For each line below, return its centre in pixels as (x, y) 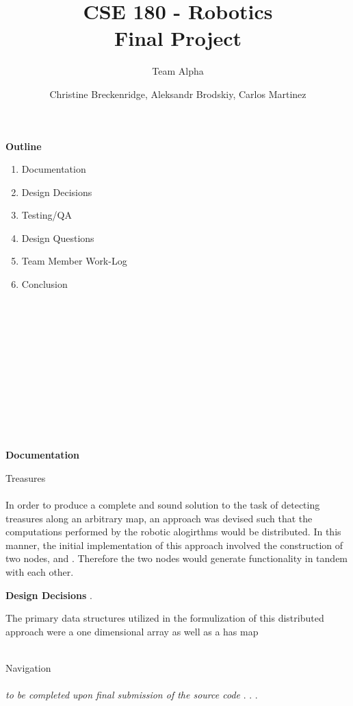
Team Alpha (178, 71)
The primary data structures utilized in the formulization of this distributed (165, 618)
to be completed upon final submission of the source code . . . (132, 695)
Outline (24, 146)
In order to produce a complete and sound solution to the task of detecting (163, 504)
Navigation (28, 667)
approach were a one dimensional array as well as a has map (132, 631)
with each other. (40, 571)
